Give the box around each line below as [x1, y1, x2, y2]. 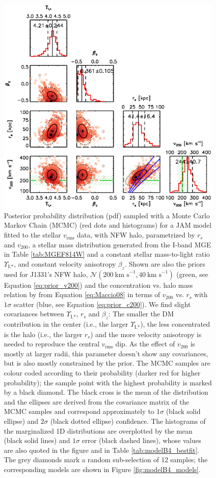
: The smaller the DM [108, 308, 174, 319]
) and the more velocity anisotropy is [90, 329, 202, 339]
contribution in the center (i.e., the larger [4, 319, 128, 329]
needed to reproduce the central [4, 339, 100, 349]
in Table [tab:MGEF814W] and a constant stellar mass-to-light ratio [4, 249, 210, 259]
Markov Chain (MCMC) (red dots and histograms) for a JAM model [4, 220, 212, 230]
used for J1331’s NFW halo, [4, 269, 88, 279]
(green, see [176, 269, 208, 279]
